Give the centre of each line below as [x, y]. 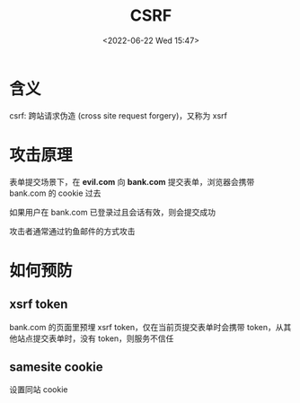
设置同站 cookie [39, 390]
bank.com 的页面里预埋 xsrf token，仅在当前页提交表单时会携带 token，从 [146, 327]
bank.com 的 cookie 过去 [55, 193]
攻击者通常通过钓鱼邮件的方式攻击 [72, 231]
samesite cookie [56, 368]
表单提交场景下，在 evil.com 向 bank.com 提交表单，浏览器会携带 [132, 181]
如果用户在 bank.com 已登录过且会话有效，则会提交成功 [113, 212]
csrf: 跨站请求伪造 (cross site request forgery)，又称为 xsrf [118, 115]
